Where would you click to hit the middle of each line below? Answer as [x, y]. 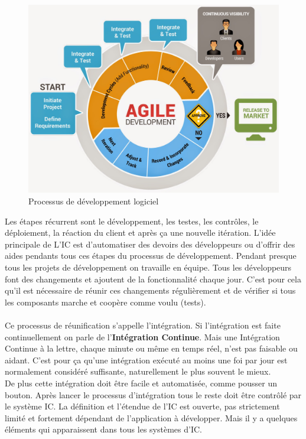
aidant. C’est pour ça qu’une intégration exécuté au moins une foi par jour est [146, 360]
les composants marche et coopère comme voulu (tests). [105, 302]
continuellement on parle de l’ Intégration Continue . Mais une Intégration [142, 336]
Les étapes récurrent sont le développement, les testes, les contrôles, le [132, 221]
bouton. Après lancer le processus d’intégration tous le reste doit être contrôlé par [153, 394]
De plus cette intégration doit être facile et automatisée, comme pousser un [141, 383]
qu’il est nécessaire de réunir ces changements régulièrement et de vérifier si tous [150, 290]
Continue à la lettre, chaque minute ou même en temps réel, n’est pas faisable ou [151, 348]
